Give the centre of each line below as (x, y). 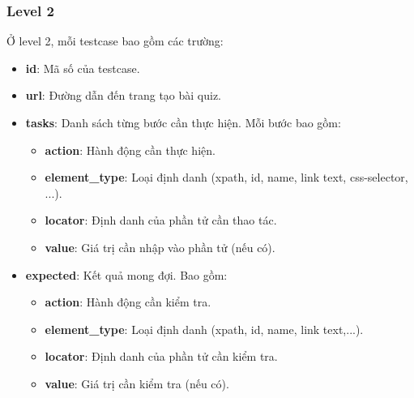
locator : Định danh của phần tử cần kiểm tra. (161, 356)
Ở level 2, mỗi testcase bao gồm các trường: (115, 41)
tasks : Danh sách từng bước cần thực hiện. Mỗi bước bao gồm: (183, 122)
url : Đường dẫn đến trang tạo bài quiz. (124, 95)
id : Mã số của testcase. (83, 68)
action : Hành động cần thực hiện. (130, 150)
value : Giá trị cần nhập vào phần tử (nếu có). (160, 247)
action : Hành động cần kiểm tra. (128, 302)
